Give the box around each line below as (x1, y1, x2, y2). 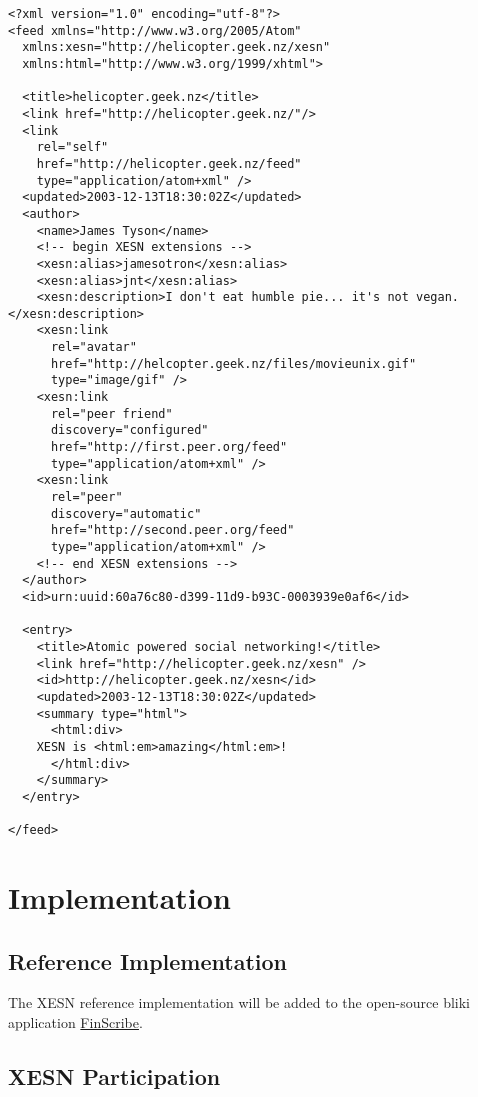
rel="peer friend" (50, 406, 173, 421)
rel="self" (36, 140, 109, 155)
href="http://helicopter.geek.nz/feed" (36, 156, 302, 171)
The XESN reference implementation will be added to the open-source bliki (8, 992, 470, 1013)
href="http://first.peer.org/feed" (50, 440, 288, 455)
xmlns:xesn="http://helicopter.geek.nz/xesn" (22, 40, 331, 55)
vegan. (416, 290, 460, 305)
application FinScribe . (8, 1011, 143, 1032)
